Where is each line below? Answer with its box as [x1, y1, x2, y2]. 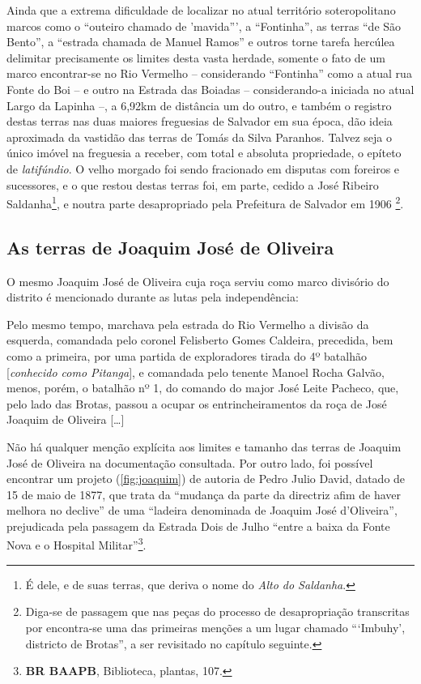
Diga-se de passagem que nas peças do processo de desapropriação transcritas [25, 603, 410, 620]
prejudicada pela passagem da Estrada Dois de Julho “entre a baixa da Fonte [6, 517, 390, 534]
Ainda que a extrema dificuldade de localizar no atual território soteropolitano [6, 2, 396, 18]
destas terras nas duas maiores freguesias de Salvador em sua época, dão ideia [6, 113, 393, 130]
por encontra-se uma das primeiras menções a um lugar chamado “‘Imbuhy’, [25, 618, 406, 635]
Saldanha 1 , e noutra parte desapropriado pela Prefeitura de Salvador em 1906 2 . [6, 193, 404, 212]
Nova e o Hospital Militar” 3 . [6, 534, 147, 554]
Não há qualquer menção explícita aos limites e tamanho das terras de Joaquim [6, 438, 402, 455]
